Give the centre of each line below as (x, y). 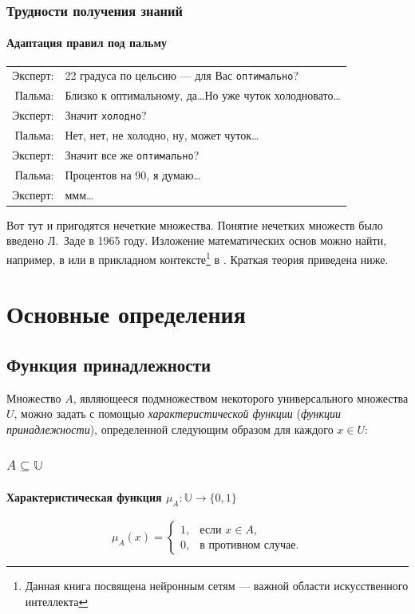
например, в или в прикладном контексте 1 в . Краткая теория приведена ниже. (198, 258)
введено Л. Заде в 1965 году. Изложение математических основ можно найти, (197, 240)
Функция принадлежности (109, 364)
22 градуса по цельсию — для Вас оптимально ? (182, 75)
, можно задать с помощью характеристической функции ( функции (178, 413)
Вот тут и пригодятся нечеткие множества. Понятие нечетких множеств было (195, 224)
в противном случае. (249, 545)
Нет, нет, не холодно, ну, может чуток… (162, 135)
